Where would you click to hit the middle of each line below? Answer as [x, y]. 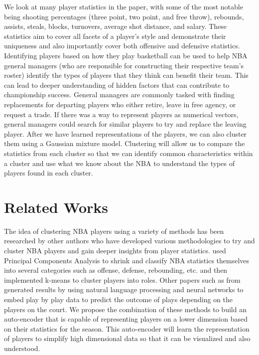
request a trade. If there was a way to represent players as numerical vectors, [121, 114]
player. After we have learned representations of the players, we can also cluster [126, 133]
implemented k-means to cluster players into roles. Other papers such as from [122, 279]
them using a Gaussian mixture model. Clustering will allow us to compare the [125, 143]
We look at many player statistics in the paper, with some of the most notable [124, 6]
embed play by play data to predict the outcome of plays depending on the [119, 299]
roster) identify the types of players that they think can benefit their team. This [126, 75]
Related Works [56, 207]
